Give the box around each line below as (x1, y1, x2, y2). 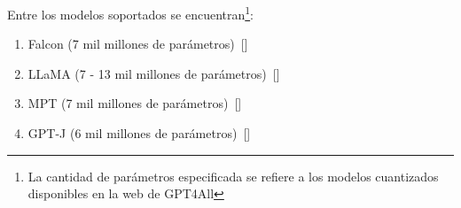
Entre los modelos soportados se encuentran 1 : (7, 3, 254, 23)
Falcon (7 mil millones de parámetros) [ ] (27, 35, 248, 53)
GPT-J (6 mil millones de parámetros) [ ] (27, 124, 251, 143)
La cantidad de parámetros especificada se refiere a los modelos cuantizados (27, 166, 439, 185)
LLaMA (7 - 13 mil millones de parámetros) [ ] (27, 64, 280, 82)
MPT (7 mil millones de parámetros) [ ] (27, 94, 242, 112)
